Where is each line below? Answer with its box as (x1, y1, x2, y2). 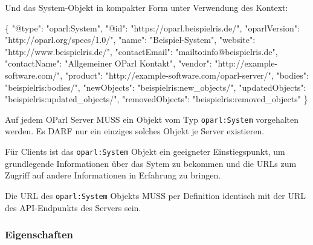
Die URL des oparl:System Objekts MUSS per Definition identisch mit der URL (5, 189, 306, 201)
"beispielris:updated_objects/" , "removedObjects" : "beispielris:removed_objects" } (5, 93, 308, 105)
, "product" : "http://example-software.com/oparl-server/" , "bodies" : (60, 68, 309, 81)
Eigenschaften (5, 227, 74, 242)
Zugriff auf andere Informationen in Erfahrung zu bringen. (5, 169, 221, 181)
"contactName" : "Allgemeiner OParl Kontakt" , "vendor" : (5, 57, 212, 70)
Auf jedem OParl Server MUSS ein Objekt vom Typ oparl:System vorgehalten (5, 113, 299, 125)
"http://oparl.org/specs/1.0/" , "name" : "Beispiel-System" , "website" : (5, 33, 256, 46)
